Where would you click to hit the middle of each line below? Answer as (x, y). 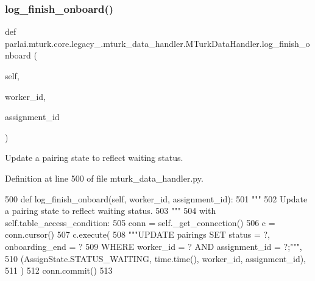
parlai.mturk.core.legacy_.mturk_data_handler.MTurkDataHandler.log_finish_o (157, 43)
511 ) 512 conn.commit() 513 (59, 270)
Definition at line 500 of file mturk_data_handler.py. (104, 178)
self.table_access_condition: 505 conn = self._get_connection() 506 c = (140, 222)
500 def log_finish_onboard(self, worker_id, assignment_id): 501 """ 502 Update (156, 198)
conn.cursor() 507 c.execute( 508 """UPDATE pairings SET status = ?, (137, 234)
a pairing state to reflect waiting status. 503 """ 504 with (111, 211)
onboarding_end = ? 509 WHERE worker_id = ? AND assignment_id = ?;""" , (154, 246)
